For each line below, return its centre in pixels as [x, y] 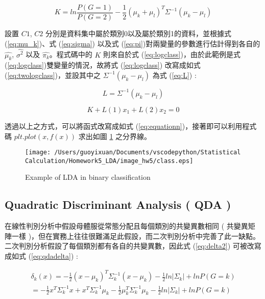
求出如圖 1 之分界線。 [115, 136]
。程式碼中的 [71, 54]
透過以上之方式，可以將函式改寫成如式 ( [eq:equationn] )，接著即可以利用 [124, 126]
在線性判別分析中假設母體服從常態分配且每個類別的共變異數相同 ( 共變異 [126, 226]
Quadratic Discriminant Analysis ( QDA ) [118, 205]
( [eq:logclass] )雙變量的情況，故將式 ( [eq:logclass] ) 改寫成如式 [103, 65]
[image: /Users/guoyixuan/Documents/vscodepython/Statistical [133, 153]
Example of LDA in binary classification [88, 177]
